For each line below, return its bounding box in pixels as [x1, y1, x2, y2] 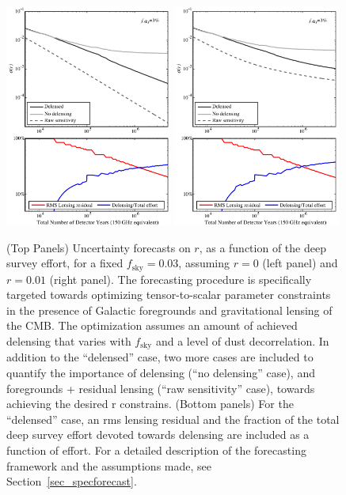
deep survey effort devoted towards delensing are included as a [6, 426, 310, 443]
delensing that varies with [6, 333, 131, 350]
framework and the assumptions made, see [6, 457, 211, 474]
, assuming [178, 255, 230, 271]
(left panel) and [262, 255, 338, 271]
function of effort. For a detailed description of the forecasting [6, 442, 306, 459]
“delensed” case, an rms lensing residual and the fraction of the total [6, 410, 340, 427]
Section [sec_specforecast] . [6, 473, 137, 489]
